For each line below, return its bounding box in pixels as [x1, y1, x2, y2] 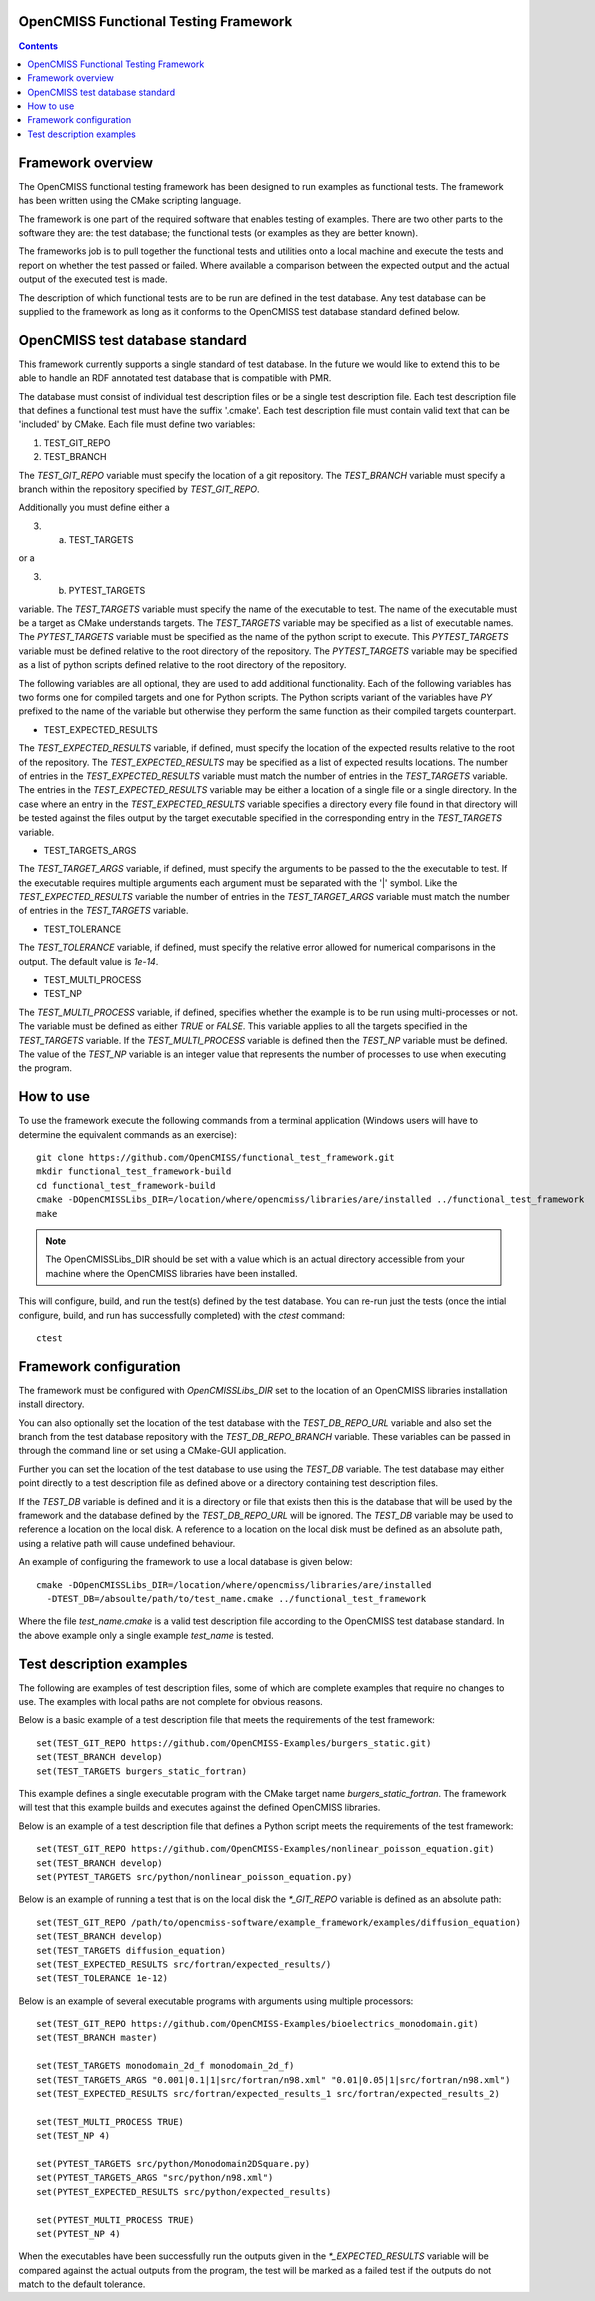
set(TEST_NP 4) [36, 2130, 111, 2142]
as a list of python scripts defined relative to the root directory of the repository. [18, 659, 347, 671]
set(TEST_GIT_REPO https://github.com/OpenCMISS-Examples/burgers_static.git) [36, 1737, 432, 1749]
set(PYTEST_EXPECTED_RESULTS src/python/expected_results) [36, 2186, 332, 2197]
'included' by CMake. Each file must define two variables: [18, 418, 256, 430]
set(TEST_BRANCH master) [36, 2032, 158, 2044]
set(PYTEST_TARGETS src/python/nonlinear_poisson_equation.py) [36, 1871, 353, 1882]
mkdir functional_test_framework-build [36, 1166, 232, 1177]
